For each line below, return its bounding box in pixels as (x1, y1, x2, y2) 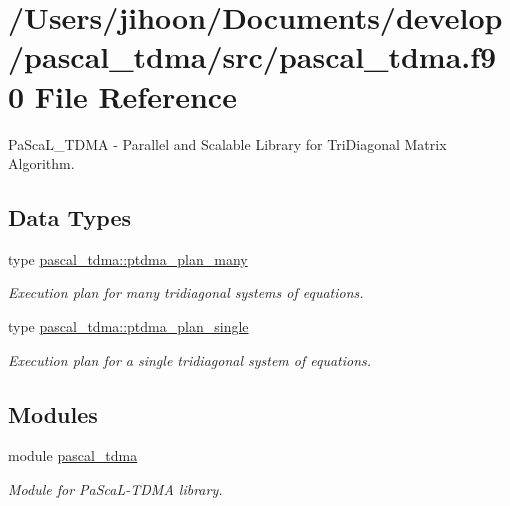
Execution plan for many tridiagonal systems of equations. (8, 282, 364, 303)
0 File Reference (8, 75, 237, 116)
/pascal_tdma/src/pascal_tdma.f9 (8, 36, 497, 77)
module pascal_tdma (8, 445, 138, 466)
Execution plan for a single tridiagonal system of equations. (8, 349, 372, 370)
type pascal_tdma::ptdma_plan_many (8, 248, 248, 269)
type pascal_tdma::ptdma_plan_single (8, 316, 249, 337)
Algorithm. (8, 153, 75, 174)
